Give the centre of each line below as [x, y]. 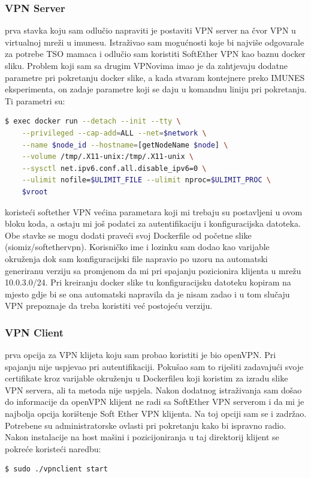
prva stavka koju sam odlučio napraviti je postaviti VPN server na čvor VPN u [150, 30]
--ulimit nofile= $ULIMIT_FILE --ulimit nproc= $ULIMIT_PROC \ [146, 180]
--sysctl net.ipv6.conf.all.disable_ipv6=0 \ [114, 168]
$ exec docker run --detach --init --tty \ [93, 121]
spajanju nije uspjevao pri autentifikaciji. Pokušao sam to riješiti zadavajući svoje [154, 366]
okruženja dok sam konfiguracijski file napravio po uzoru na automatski [136, 258]
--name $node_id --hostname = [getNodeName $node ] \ [125, 145]
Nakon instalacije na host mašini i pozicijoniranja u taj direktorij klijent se [142, 437]
